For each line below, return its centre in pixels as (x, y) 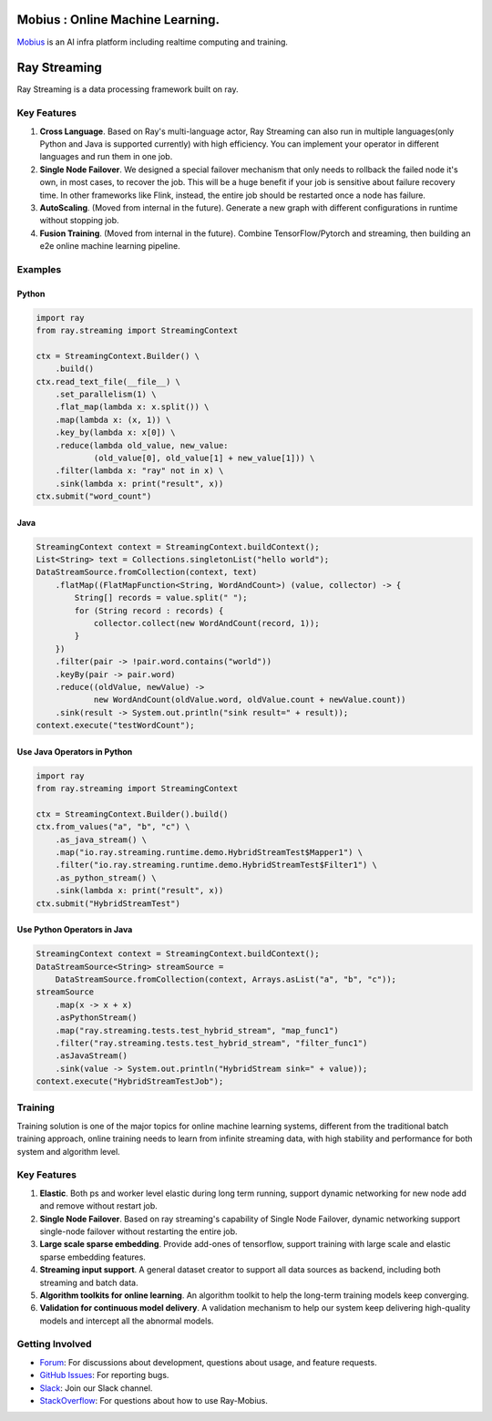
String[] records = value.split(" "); (161, 598)
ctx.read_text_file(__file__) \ (108, 381)
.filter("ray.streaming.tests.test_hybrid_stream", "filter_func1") (211, 1043)
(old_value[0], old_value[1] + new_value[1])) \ (204, 458)
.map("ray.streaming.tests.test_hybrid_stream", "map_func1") (197, 1030)
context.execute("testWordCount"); (115, 726)
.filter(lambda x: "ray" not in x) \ (139, 471)
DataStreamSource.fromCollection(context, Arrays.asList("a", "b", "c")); (225, 979)
